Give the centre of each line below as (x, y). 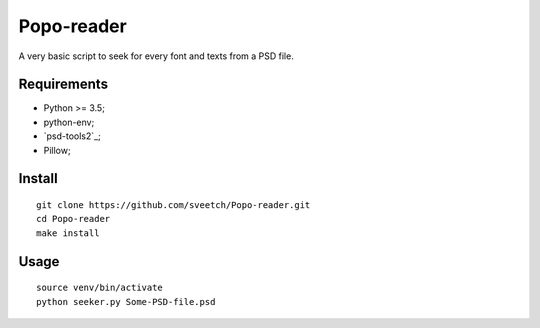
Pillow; (57, 150)
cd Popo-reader (73, 219)
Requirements (63, 84)
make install (68, 233)
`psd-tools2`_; (72, 136)
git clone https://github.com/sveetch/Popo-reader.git (173, 205)
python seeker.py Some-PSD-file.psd (126, 301)
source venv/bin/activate (100, 288)
